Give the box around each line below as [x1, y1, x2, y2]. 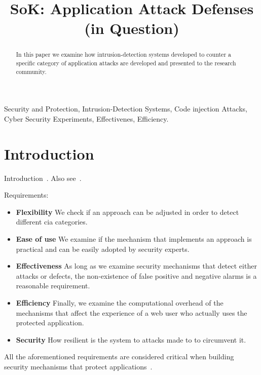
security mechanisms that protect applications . [4, 361, 153, 371]
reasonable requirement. [16, 280, 90, 291]
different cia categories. [16, 216, 88, 227]
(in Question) [84, 18, 179, 39]
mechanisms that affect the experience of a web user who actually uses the [16, 307, 247, 318]
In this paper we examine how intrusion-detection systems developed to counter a [16, 50, 231, 59]
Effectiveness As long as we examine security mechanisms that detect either [16, 260, 257, 271]
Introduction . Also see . [4, 172, 82, 183]
